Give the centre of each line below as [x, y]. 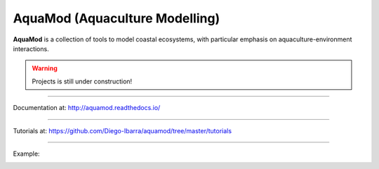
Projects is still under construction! [82, 81]
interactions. [31, 48]
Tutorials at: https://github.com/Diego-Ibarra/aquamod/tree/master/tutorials [122, 130]
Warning [45, 68]
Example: [26, 154]
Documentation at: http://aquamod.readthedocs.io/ [87, 108]
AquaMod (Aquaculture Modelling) [117, 18]
